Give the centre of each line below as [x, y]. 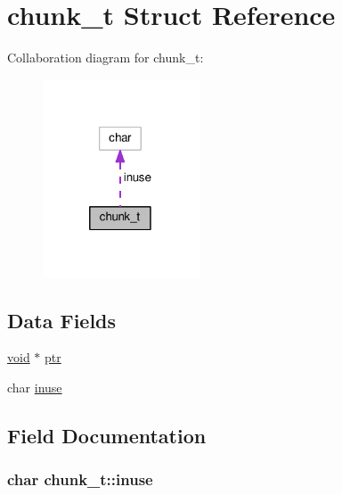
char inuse [35, 388]
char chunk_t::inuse [80, 479]
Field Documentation [107, 436]
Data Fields [62, 320]
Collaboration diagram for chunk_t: [106, 58]
